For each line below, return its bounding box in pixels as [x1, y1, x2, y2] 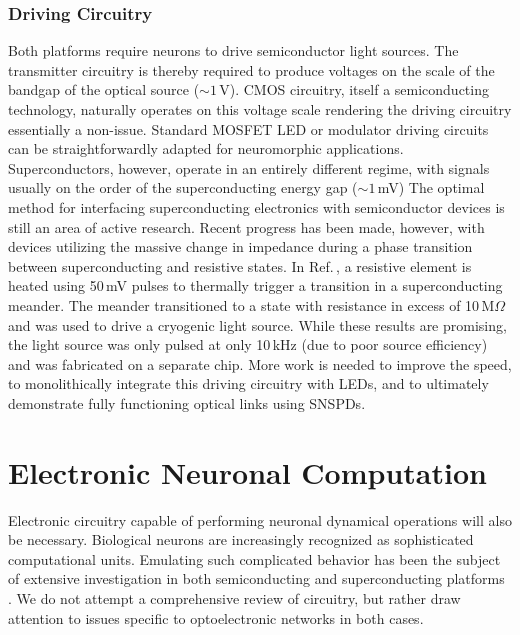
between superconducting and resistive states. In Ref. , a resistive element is [8, 255, 472, 276]
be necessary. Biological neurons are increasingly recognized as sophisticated [8, 529, 474, 550]
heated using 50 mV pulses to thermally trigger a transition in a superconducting [8, 275, 503, 296]
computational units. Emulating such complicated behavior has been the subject [8, 548, 501, 569]
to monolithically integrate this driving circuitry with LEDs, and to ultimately [8, 373, 489, 394]
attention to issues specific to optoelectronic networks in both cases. [8, 607, 424, 628]
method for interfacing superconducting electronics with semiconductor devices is [8, 196, 505, 217]
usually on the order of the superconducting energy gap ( [8, 177, 358, 198]
